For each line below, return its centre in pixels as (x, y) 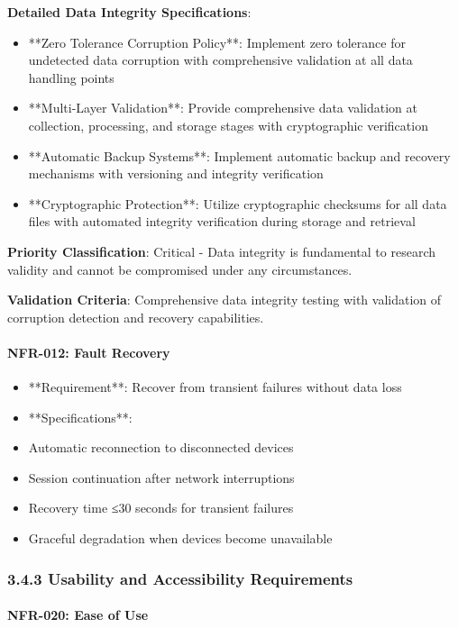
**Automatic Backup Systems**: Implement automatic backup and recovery (239, 155)
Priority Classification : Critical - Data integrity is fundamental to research (222, 251)
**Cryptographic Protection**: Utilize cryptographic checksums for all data (238, 203)
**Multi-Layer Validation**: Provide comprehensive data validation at (223, 108)
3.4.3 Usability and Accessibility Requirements (180, 578)
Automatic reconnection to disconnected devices (161, 447)
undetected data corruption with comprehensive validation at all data (220, 60)
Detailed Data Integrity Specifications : (129, 12)
